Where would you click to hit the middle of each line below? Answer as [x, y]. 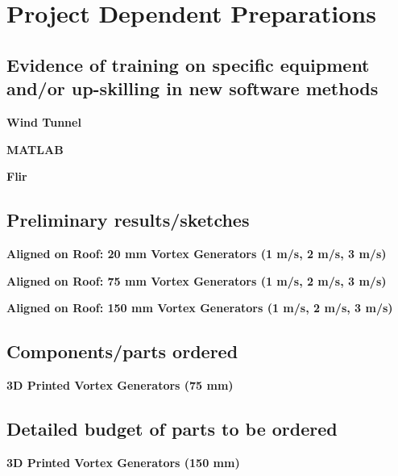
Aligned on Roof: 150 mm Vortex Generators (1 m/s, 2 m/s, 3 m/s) [200, 308]
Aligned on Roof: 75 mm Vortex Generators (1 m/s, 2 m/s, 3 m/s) [197, 280]
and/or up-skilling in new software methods [193, 88]
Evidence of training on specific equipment [188, 64]
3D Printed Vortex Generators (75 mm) [120, 384]
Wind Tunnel [44, 121]
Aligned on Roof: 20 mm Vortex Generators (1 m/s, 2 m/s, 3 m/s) [197, 253]
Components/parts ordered [122, 351]
